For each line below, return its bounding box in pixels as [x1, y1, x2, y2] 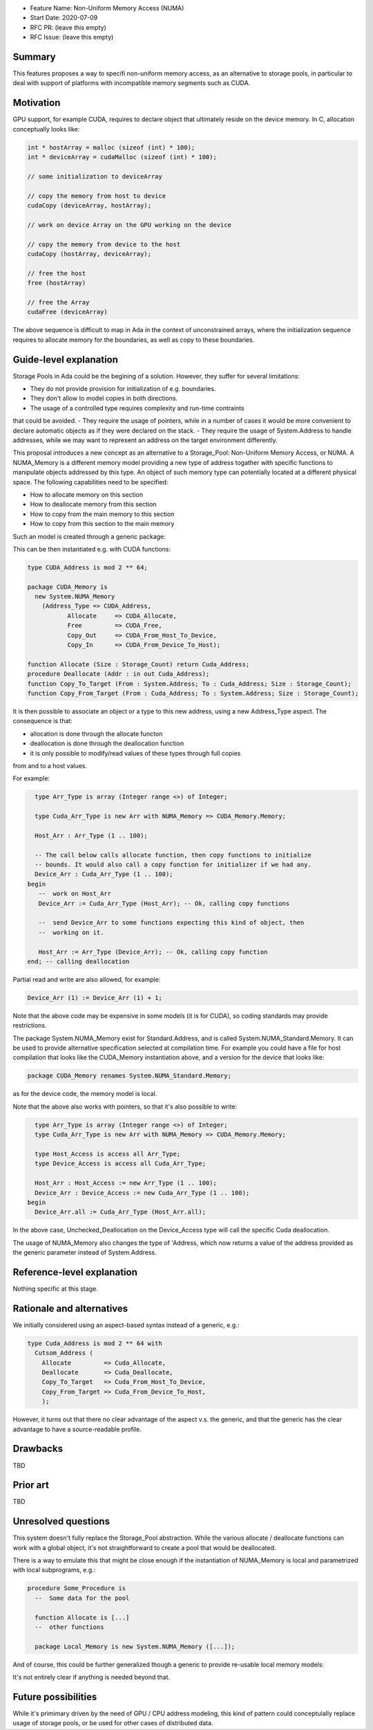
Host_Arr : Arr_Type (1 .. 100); [35, 831, 148, 839]
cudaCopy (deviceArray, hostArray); [27, 201, 152, 210]
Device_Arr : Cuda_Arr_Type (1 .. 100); [35, 871, 173, 878]
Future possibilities [12, 1691, 97, 1702]
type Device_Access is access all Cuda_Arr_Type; [35, 1160, 207, 1167]
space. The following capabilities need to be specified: [12, 477, 169, 486]
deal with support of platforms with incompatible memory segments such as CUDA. [12, 79, 251, 87]
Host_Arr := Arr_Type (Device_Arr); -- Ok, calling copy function [38, 948, 268, 956]
